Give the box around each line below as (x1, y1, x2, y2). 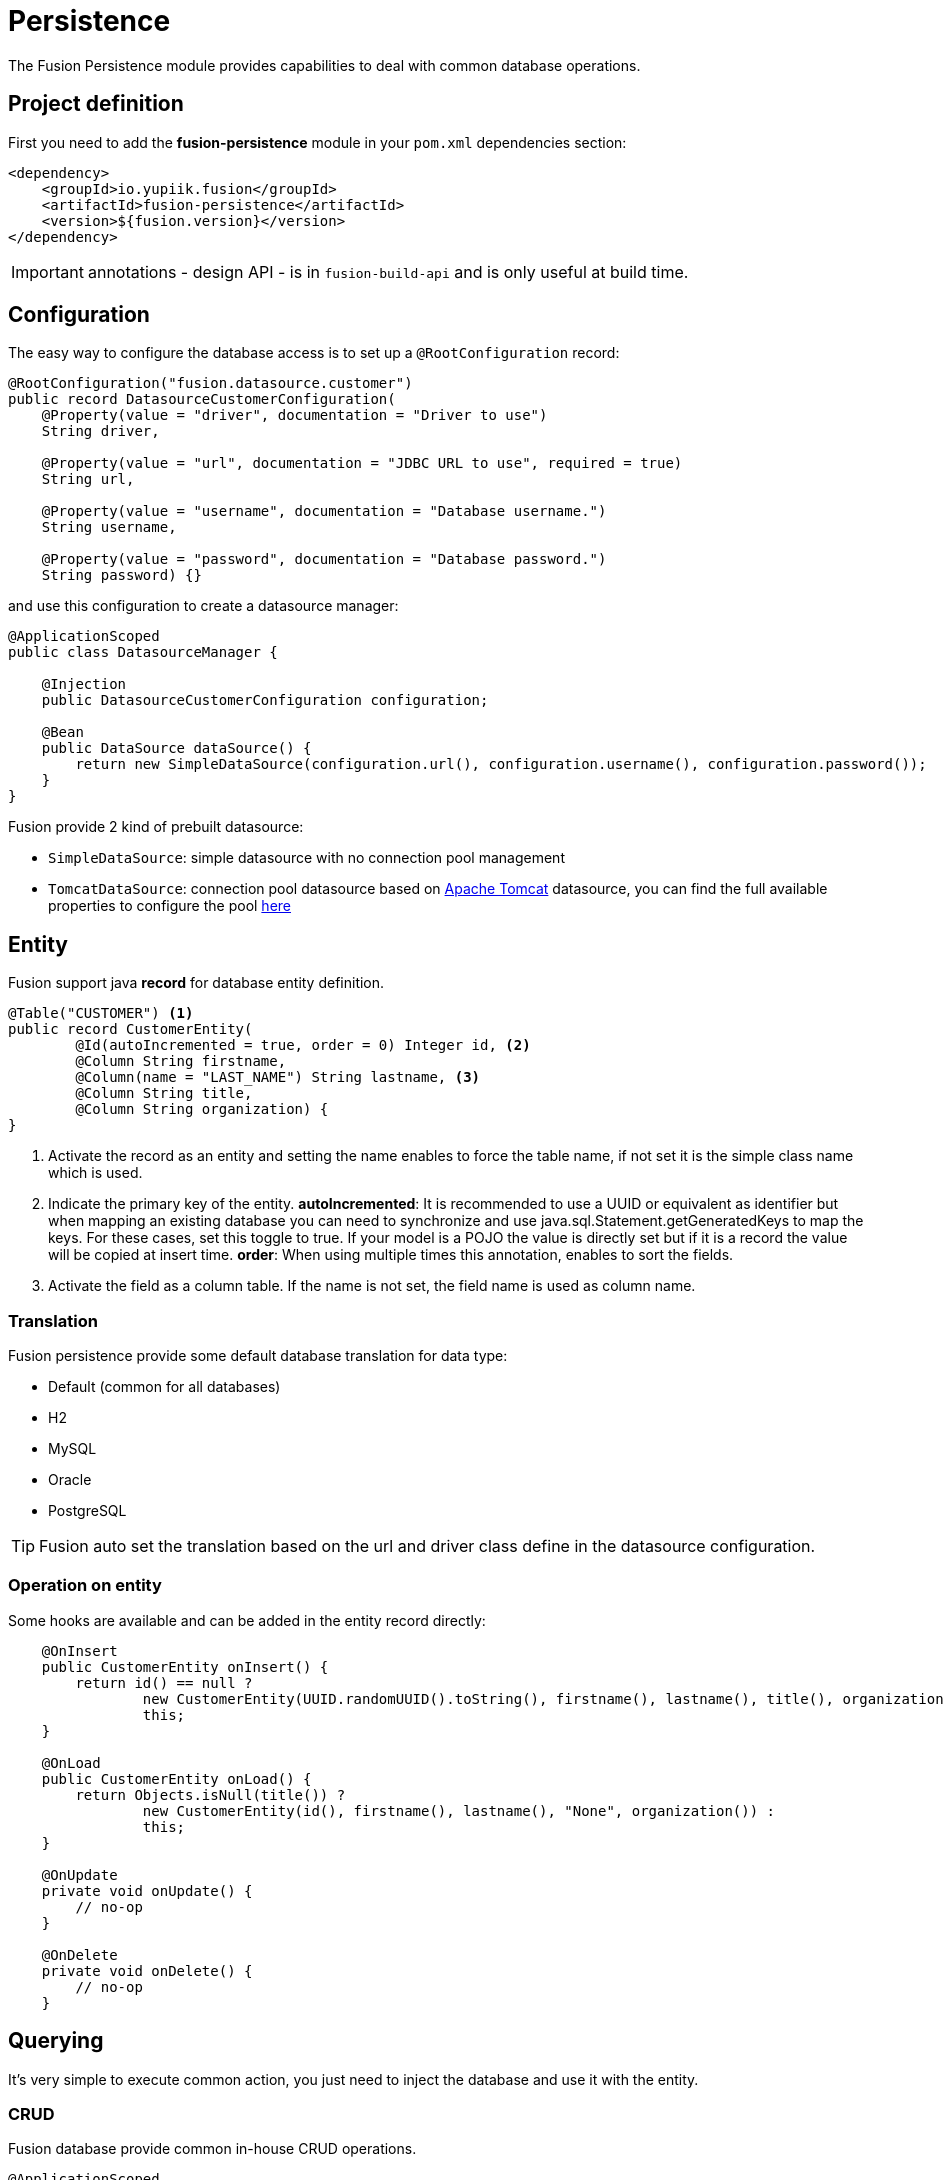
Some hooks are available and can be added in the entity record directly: (8, 1611, 486, 1629)
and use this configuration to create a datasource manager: (8, 597, 399, 615)
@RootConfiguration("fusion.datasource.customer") (8, 375, 413, 392)
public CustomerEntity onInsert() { (41, 1658, 329, 1675)
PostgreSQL (48, 1502, 127, 1520)
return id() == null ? (75, 1674, 253, 1691)
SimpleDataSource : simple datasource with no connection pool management (48, 849, 565, 867)
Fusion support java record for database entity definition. (8, 974, 385, 992)
